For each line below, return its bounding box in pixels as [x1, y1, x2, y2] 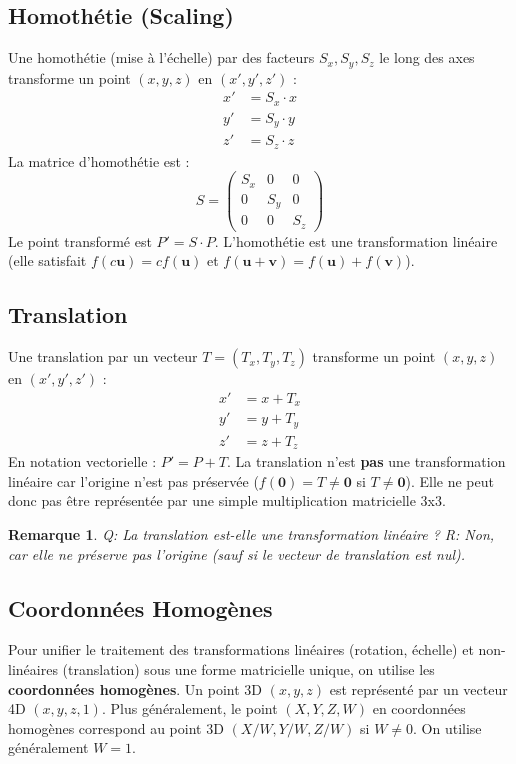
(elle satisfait [8, 250, 87, 271]
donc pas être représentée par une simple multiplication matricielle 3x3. [8, 490, 446, 511]
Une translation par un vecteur [8, 346, 198, 367]
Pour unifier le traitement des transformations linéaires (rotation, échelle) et [8, 639, 474, 660]
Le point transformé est [8, 230, 152, 251]
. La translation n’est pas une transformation [227, 451, 506, 472]
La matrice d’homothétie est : [8, 150, 190, 171]
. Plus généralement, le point [101, 698, 278, 719]
